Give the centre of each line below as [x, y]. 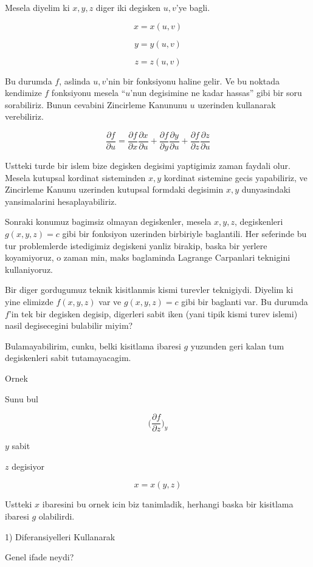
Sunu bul [22, 398]
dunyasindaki [266, 189]
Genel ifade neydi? [40, 557]
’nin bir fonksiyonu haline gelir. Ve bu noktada [193, 81]
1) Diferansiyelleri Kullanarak [60, 536]
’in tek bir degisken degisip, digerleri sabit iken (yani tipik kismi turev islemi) [153, 313]
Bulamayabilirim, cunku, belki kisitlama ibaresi [93, 345]
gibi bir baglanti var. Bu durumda [245, 301]
